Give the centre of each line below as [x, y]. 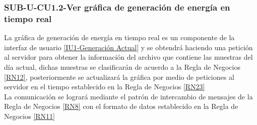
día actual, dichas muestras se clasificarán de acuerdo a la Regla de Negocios [122, 67]
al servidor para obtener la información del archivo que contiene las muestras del [128, 57]
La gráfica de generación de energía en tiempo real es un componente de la [119, 37]
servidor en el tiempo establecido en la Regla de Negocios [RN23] [105, 87]
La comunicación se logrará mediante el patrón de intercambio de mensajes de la [128, 96]
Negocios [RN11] [29, 116]
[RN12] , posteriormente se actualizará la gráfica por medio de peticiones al [119, 77]
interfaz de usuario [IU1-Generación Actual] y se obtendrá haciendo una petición [128, 47]
